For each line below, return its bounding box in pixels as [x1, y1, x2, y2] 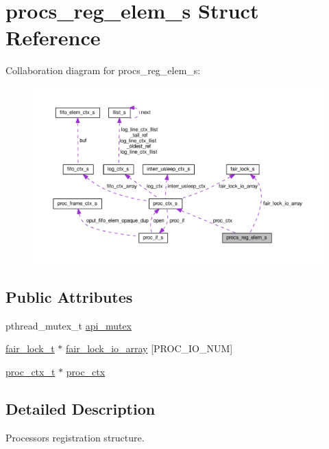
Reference [5, 23, 101, 51]
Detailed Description [5, 398, 156, 419]
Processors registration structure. [5, 430, 145, 444]
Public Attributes [5, 286, 133, 308]
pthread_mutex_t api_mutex [5, 318, 132, 332]
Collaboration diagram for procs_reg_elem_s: [5, 63, 201, 78]
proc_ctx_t [5, 365, 56, 379]
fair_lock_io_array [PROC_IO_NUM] [65, 341, 233, 356]
